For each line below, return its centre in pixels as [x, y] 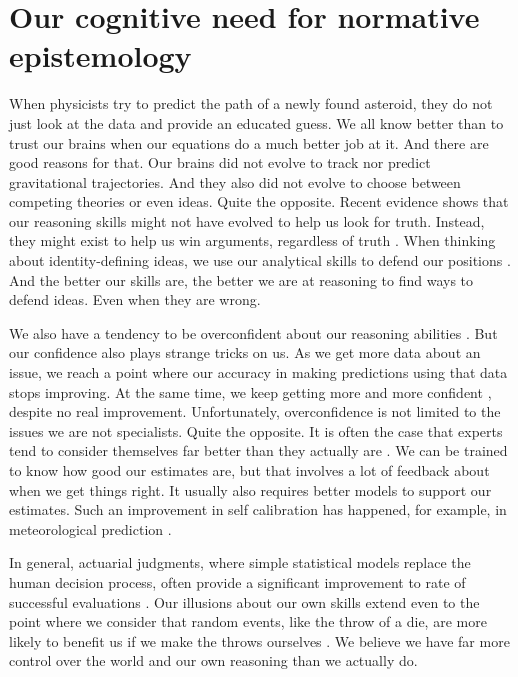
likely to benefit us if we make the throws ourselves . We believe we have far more [259, 640]
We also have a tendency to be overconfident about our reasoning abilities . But [253, 332]
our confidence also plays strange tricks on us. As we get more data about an [245, 352]
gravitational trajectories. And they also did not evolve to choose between [235, 181]
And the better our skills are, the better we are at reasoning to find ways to [241, 279]
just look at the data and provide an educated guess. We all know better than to [256, 122]
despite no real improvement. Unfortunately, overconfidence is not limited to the [255, 411]
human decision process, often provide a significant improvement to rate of [237, 581]
